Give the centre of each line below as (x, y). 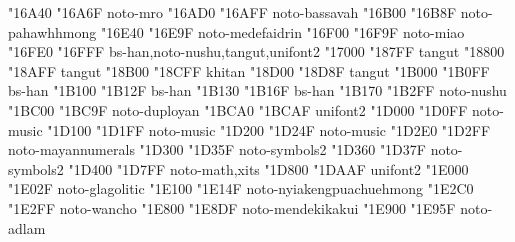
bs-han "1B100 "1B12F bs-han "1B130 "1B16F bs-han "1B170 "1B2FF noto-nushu (257, 90)
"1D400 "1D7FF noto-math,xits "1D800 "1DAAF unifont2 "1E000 (268, 168)
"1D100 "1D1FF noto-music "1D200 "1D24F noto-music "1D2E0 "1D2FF (269, 129)
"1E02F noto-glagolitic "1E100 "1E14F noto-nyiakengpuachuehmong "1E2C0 (241, 188)
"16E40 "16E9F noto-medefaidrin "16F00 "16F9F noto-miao (282, 31)
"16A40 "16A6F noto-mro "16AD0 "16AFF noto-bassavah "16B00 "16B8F (232, 12)
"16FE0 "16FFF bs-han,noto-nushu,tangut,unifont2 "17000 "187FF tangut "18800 (256, 51)
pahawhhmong (52, 31)
